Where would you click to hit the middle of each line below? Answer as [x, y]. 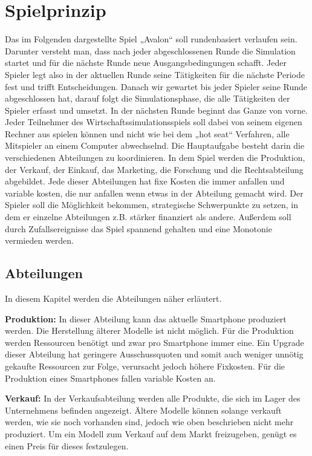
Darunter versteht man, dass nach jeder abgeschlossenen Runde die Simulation [150, 50]
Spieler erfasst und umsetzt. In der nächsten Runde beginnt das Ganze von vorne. [156, 110]
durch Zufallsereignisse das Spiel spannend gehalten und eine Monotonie [138, 228]
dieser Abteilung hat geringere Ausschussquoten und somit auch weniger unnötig [154, 354]
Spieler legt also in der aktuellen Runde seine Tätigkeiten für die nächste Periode [155, 74]
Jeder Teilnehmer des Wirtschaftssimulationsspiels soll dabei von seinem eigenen [154, 122]
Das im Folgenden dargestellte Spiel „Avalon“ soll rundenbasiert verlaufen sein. [151, 39]
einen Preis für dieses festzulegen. [67, 445]
